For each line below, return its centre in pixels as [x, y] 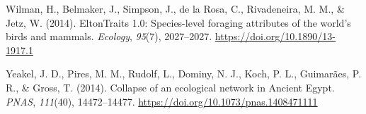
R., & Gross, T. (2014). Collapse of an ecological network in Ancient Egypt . [170, 87]
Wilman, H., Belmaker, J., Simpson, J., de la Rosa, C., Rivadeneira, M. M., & [175, 8]
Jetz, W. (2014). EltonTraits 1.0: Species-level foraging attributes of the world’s [178, 22]
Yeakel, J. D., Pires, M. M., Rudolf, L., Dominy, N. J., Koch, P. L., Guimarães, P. [184, 74]
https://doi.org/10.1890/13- [275, 36]
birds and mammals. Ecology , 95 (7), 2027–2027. [109, 36]
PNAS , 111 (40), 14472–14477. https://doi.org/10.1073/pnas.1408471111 [162, 101]
